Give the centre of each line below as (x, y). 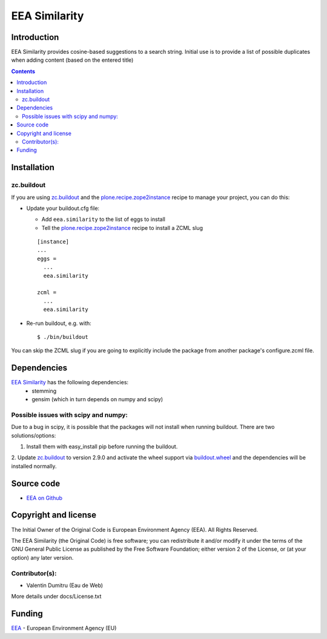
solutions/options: (34, 435)
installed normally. (34, 466)
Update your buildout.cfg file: (63, 208)
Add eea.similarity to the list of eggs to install (104, 219)
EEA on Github (45, 498)
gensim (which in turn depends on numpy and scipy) (97, 399)
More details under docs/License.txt (56, 597)
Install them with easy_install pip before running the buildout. (102, 446)
